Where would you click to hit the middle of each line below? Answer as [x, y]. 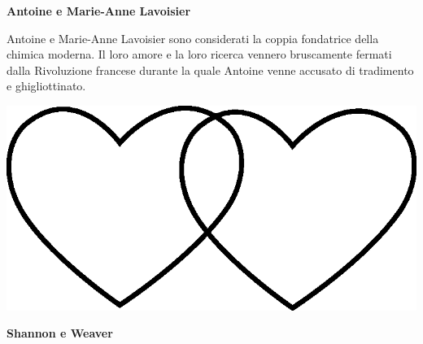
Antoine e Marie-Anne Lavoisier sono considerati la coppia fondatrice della [193, 38]
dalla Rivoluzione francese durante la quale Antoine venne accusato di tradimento [210, 70]
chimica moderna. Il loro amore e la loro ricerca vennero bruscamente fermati [199, 54]
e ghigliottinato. [46, 86]
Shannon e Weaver [60, 333]
